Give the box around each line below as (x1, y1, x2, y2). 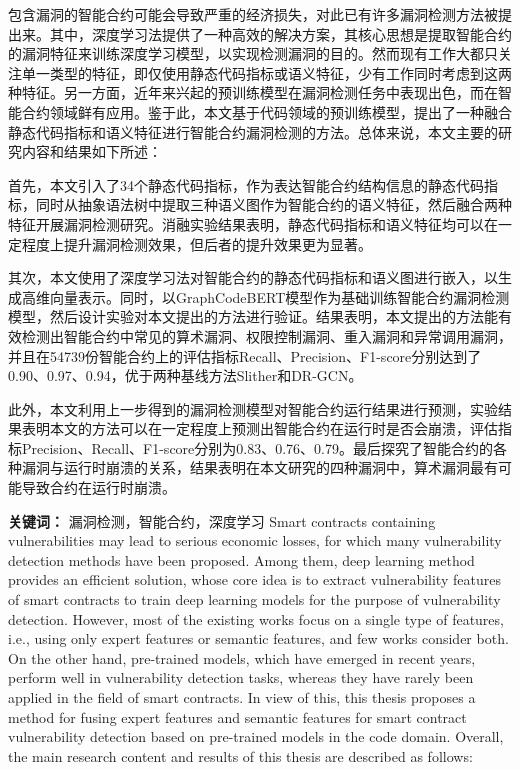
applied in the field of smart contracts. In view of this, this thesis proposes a (8, 687, 476, 707)
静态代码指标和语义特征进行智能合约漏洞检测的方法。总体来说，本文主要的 (8, 121, 498, 142)
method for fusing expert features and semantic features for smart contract (8, 706, 467, 727)
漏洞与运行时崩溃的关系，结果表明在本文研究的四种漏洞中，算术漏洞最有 (21, 457, 498, 478)
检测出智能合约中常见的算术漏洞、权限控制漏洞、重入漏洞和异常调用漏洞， (21, 325, 512, 346)
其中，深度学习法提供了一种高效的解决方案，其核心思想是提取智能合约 (49, 23, 512, 44)
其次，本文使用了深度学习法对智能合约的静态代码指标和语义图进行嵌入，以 (8, 267, 498, 288)
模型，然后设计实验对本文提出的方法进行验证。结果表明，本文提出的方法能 (8, 306, 498, 327)
